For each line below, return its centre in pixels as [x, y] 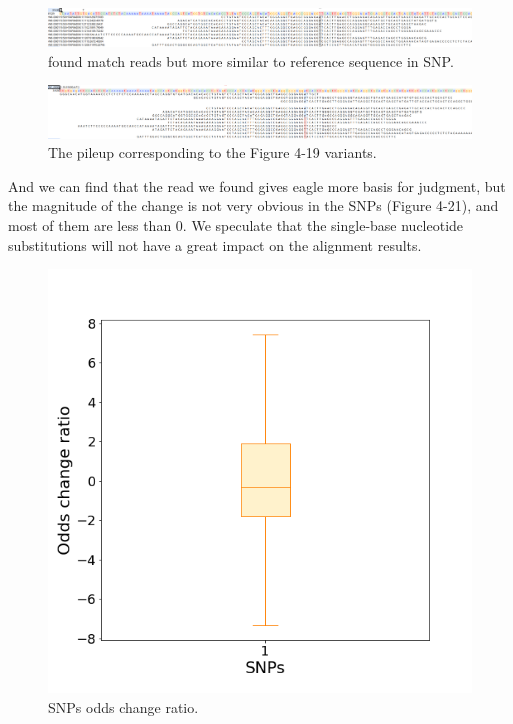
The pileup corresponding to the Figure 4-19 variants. [212, 152]
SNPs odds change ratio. [123, 706]
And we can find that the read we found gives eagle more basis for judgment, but [257, 185]
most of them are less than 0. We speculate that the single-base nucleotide [236, 224]
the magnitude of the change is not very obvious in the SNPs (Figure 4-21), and [253, 205]
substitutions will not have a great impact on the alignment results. [215, 244]
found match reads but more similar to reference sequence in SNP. [251, 60]
